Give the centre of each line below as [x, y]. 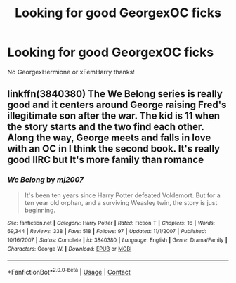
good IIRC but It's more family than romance [106, 160]
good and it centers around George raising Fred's [117, 105]
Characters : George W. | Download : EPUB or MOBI [70, 249]
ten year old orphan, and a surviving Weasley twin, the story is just [121, 202]
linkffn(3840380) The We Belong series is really [115, 94]
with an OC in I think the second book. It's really [113, 149]
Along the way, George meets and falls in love [109, 138]
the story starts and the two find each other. [106, 127]
